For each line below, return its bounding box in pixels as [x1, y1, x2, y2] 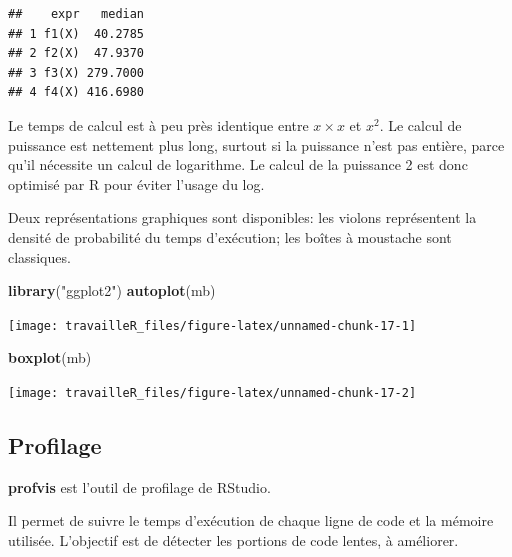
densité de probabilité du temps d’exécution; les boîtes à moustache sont [8, 226, 452, 247]
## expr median [8, 7, 145, 21]
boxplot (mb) [8, 347, 92, 368]
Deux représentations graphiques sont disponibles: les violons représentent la [8, 207, 477, 228]
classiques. [8, 246, 71, 267]
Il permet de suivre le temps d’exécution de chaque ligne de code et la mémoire [8, 510, 494, 531]
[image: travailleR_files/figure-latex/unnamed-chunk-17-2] [8, 385, 417, 400]
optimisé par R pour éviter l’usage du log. [8, 173, 265, 194]
